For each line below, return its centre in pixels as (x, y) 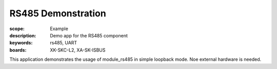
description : (23, 35)
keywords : (21, 43)
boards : (18, 50)
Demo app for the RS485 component (89, 35)
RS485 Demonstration (58, 13)
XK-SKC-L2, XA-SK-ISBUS (78, 50)
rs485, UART (64, 43)
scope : (17, 29)
